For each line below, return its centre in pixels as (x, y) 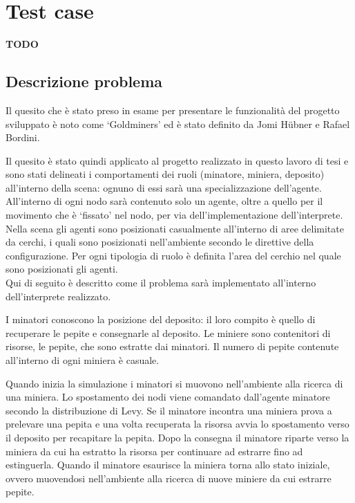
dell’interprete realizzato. (58, 296)
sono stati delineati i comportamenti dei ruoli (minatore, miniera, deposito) (165, 174)
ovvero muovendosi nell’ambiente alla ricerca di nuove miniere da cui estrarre (169, 478)
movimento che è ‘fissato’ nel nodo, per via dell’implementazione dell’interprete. (174, 215)
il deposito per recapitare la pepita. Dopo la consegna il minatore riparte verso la (177, 437)
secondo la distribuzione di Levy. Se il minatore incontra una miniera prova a (169, 410)
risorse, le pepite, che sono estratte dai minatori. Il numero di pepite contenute (172, 346)
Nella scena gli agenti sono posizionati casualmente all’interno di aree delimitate (175, 228)
